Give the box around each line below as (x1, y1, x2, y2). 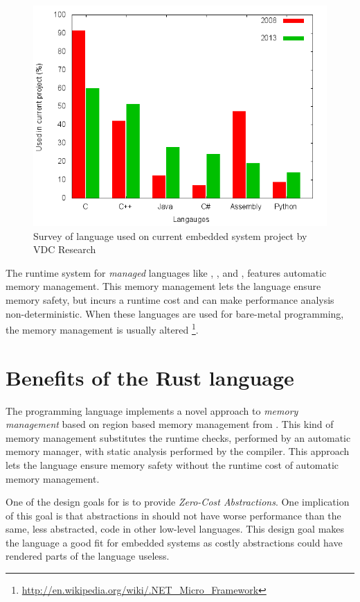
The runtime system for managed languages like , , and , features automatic (6, 265, 327, 279)
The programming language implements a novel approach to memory (6, 403, 298, 418)
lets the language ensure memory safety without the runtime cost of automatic (6, 457, 339, 472)
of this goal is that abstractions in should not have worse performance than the (6, 508, 341, 522)
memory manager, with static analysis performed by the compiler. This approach (6, 444, 350, 458)
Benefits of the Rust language (6, 363, 294, 391)
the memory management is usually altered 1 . (6, 320, 199, 336)
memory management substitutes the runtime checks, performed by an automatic (6, 430, 351, 445)
